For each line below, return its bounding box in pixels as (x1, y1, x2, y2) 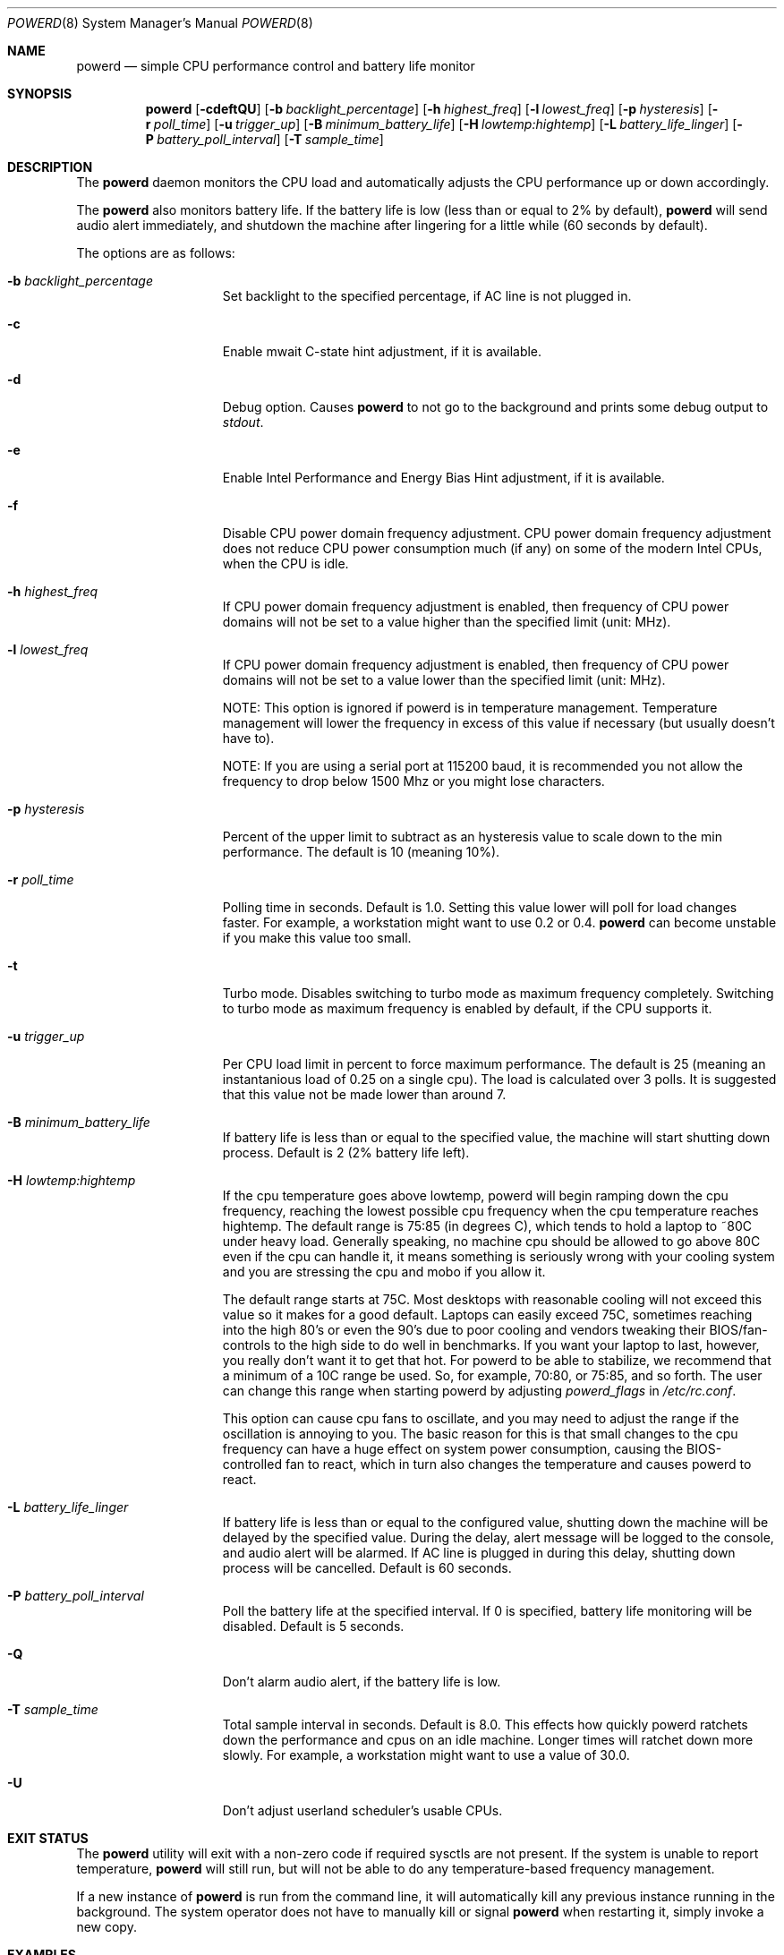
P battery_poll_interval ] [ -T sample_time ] (145, 132, 384, 147)
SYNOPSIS (7, 86, 72, 101)
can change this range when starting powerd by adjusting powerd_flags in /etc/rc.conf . (222, 1383, 737, 1398)
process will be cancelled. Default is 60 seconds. (222, 1560, 512, 1575)
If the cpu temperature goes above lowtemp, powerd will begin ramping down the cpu (222, 1188, 729, 1203)
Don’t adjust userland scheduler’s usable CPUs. (222, 1803, 503, 1818)
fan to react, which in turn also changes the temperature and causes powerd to (285, 1456, 752, 1472)
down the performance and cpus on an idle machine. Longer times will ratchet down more (222, 1732, 754, 1747)
